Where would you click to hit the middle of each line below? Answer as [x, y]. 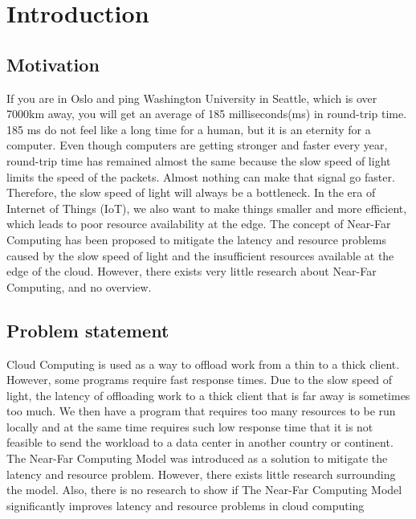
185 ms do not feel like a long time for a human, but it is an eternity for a [189, 129]
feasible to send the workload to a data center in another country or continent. [200, 442]
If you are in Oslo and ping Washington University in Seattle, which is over [192, 98]
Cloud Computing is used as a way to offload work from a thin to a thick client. [203, 364]
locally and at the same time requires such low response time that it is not [190, 426]
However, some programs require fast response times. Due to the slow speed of [200, 380]
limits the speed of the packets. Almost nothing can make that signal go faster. [201, 176]
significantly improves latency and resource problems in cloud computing [186, 505]
